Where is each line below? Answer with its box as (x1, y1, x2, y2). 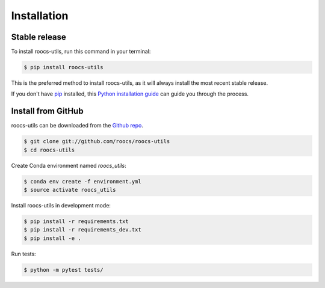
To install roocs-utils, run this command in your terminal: (11, 48, 151, 55)
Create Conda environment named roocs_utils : (11, 162, 126, 169)
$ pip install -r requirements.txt (23, 218, 129, 225)
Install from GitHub (11, 106, 84, 117)
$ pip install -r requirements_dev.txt (23, 226, 141, 233)
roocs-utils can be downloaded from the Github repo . (11, 122, 144, 129)
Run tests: (11, 250, 36, 257)
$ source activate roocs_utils (23, 186, 117, 194)
